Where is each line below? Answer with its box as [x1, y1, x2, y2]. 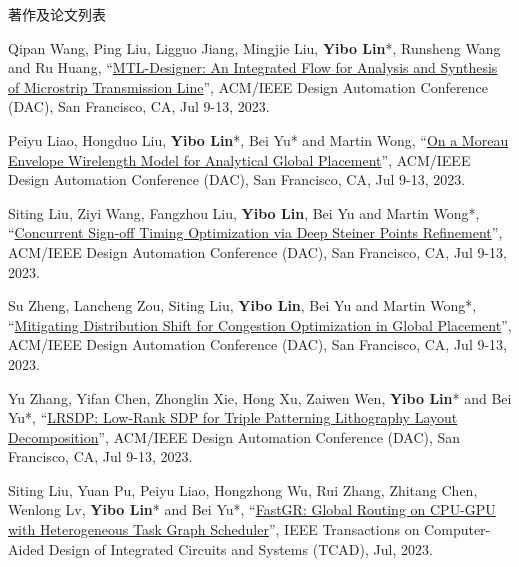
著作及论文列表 [8, 4, 106, 24]
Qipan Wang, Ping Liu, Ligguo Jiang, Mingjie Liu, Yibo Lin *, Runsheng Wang [8, 37, 501, 58]
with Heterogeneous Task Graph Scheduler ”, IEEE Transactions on [8, 519, 420, 540]
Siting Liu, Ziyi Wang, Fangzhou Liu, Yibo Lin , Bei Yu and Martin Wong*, [8, 202, 480, 223]
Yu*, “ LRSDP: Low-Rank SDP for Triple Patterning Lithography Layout [8, 407, 458, 428]
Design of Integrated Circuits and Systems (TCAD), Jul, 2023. [48, 538, 433, 559]
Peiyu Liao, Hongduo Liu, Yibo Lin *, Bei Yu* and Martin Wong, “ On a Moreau [8, 129, 509, 150]
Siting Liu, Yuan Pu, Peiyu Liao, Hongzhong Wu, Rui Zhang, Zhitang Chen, [8, 479, 478, 500]
